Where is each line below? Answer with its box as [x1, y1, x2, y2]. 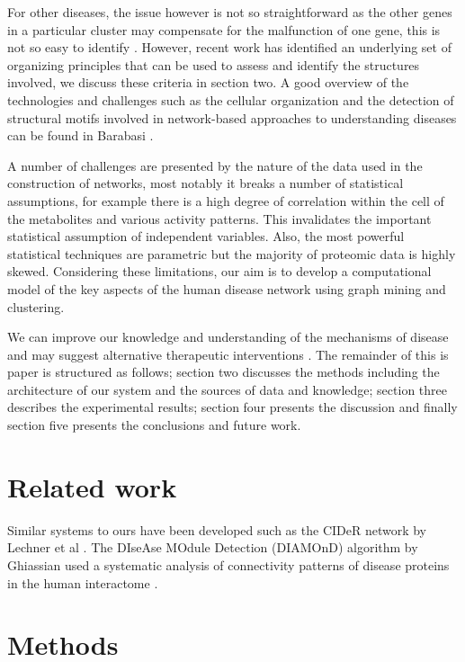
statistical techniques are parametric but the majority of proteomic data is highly [7, 244, 456, 263]
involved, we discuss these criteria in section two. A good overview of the [7, 73, 409, 92]
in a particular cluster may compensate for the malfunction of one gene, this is [7, 20, 441, 39]
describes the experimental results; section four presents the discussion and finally [7, 398, 458, 416]
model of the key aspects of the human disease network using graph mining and [7, 279, 446, 298]
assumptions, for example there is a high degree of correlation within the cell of [7, 191, 444, 210]
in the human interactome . [7, 573, 158, 592]
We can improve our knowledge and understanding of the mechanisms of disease [7, 327, 449, 346]
